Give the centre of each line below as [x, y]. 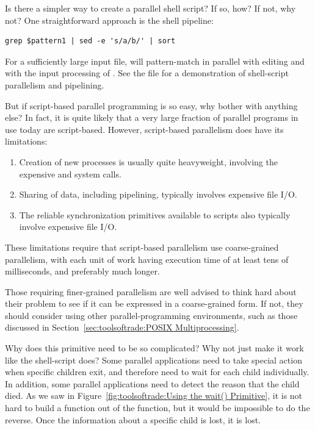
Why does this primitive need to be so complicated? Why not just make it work [154, 348]
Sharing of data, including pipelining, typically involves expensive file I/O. [158, 194]
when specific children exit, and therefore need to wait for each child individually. [157, 372]
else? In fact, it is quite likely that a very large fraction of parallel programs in [152, 117]
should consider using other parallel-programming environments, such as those [151, 315]
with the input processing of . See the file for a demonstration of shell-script [147, 73]
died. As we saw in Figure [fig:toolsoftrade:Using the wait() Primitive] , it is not [154, 396]
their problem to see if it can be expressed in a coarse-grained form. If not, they [154, 303]
